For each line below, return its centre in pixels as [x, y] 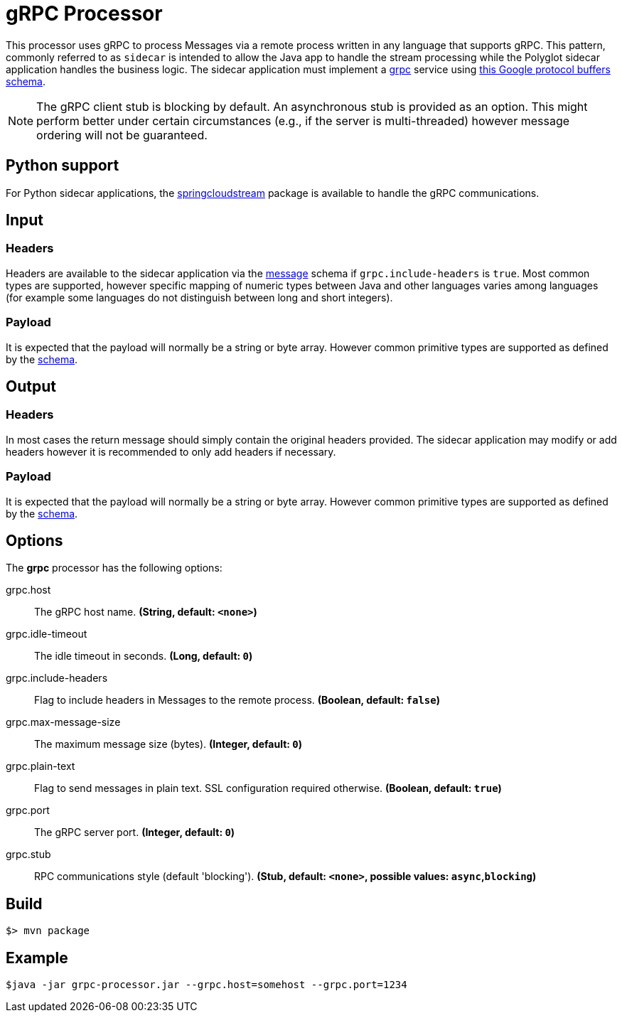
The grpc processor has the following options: [114, 568]
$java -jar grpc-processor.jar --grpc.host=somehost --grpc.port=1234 [207, 985]
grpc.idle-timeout [47, 634]
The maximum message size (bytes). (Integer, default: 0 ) [168, 744]
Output [31, 386]
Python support [63, 166]
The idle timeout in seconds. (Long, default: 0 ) [144, 656]
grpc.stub [28, 854]
